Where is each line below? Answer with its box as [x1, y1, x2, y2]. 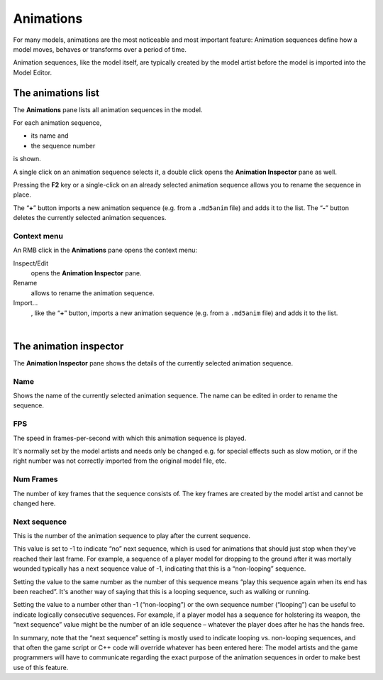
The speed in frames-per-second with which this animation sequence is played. [13, 434, 247, 442]
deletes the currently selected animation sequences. [13, 214, 167, 222]
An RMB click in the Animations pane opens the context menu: [13, 246, 198, 255]
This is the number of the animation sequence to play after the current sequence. [13, 532, 251, 540]
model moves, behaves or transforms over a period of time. [13, 45, 187, 53]
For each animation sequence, [13, 119, 102, 127]
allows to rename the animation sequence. [30, 288, 155, 297]
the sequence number [30, 141, 96, 150]
